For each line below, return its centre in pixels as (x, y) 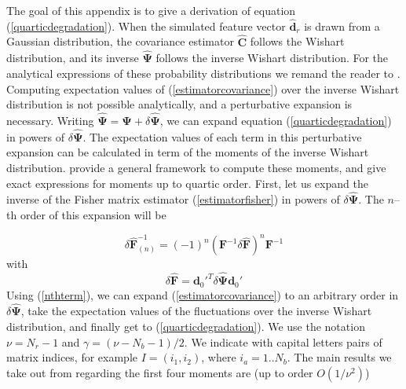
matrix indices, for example (72, 357)
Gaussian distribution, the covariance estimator (120, 41)
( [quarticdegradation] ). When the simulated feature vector (146, 26)
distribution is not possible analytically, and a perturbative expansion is (179, 104)
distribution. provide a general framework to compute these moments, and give (196, 168)
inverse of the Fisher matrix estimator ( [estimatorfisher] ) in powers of (173, 199)
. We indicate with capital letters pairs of (283, 341)
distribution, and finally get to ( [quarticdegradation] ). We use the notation (186, 327)
